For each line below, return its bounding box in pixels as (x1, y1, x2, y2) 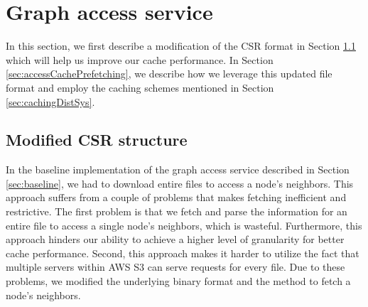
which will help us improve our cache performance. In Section (6, 52, 274, 67)
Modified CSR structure (6, 129, 188, 151)
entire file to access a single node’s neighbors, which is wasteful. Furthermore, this (6, 217, 362, 232)
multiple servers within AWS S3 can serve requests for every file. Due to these (6, 259, 345, 274)
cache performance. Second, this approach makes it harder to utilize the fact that (6, 245, 359, 260)
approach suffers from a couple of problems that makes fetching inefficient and (6, 190, 347, 205)
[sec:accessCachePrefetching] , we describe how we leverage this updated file (6, 66, 332, 81)
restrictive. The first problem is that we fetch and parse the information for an (6, 204, 347, 219)
